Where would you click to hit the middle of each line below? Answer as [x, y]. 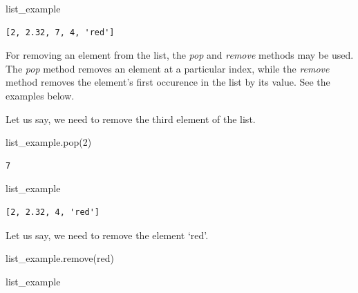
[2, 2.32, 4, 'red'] [53, 212]
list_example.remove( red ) [60, 258]
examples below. [40, 95]
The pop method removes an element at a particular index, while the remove [168, 68]
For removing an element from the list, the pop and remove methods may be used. [180, 55]
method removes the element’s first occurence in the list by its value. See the [168, 82]
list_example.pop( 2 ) [49, 142]
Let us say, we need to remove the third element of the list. [131, 119]
